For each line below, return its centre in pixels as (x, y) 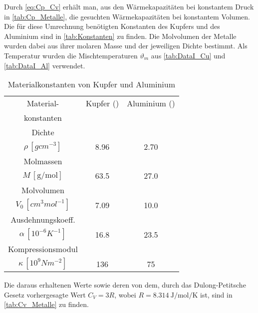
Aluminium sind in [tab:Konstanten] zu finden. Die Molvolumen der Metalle (120, 36)
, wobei (125, 294)
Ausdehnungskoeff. (43, 220)
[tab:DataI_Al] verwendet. (45, 65)
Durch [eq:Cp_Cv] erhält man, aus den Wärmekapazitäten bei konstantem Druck (129, 6)
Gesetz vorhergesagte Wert (45, 294)
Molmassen (43, 161)
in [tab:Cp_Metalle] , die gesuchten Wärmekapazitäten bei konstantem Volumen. (127, 16)
